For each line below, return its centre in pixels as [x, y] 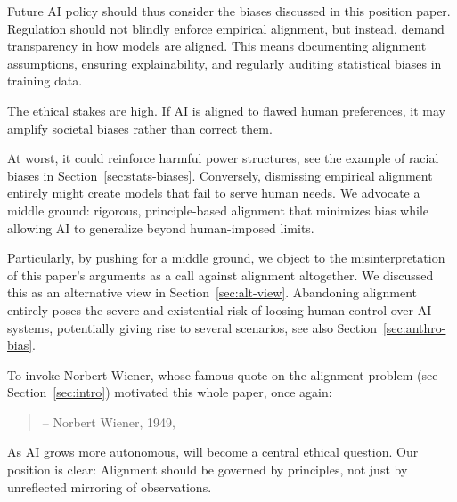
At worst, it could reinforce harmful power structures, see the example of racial [223, 158]
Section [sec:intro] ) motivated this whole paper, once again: [170, 392]
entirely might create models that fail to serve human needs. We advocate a [214, 193]
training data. [45, 81]
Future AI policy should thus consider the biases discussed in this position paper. [229, 11]
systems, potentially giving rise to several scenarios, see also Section [192, 327]
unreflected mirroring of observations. [110, 486]
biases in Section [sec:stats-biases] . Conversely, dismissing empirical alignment [220, 175]
